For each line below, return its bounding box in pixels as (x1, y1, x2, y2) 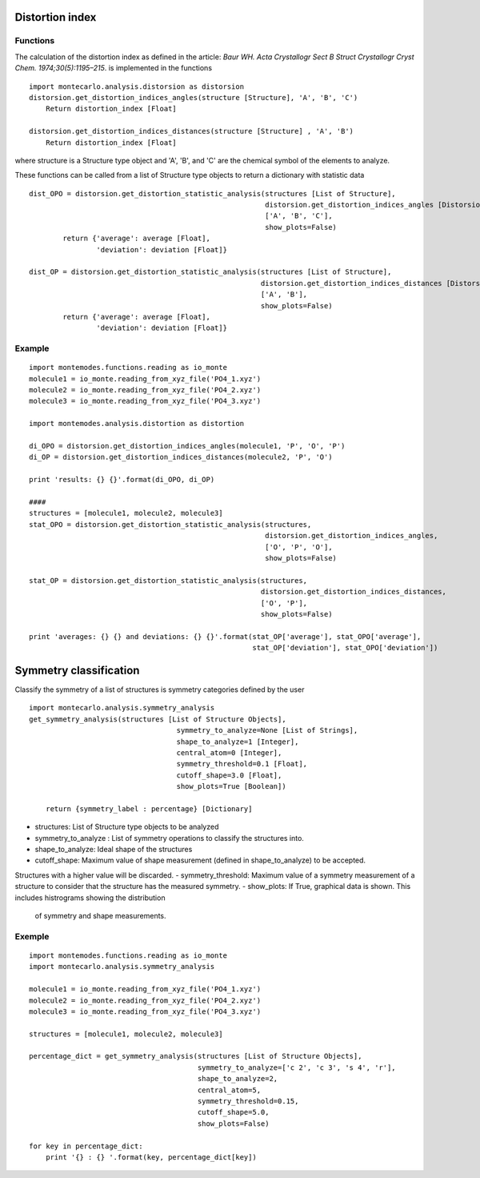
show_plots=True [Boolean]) (176, 782, 287, 791)
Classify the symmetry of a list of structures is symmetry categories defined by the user (14, 685, 305, 694)
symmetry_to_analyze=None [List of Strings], (176, 726, 358, 735)
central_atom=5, (197, 1085, 262, 1095)
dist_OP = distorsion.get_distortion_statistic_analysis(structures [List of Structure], (29, 267, 392, 276)
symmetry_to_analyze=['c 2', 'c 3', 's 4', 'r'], (197, 1063, 396, 1072)
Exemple (14, 931, 50, 942)
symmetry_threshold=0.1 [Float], (176, 759, 308, 769)
